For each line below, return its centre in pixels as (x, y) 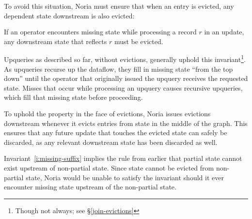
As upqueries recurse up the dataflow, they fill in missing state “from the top (118, 69)
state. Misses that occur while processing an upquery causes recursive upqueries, (123, 87)
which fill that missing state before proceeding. (73, 97)
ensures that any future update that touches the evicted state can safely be (116, 133)
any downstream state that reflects (55, 41)
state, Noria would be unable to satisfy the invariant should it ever (125, 177)
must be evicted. (139, 41)
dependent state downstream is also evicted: (69, 15)
